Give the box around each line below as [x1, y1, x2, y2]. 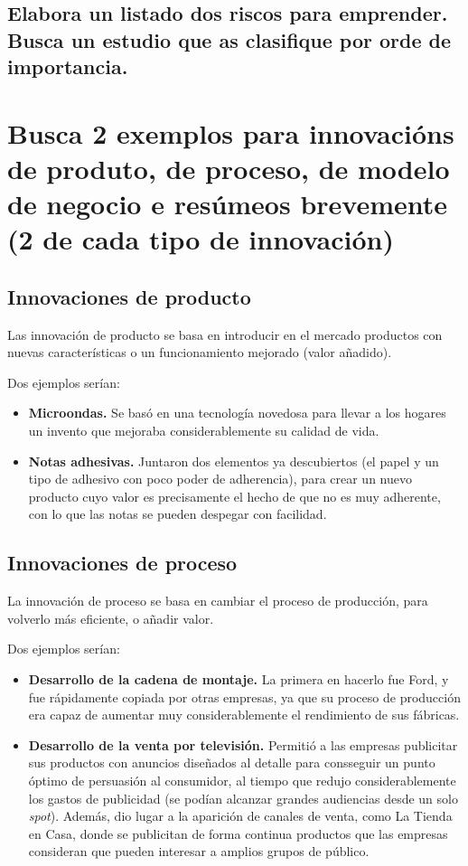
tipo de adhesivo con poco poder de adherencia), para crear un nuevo [28, 469, 412, 488]
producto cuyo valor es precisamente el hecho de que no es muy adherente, [28, 486, 441, 505]
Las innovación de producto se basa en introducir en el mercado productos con [7, 325, 443, 344]
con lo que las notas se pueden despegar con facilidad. [28, 504, 327, 523]
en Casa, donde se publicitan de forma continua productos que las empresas [28, 824, 448, 842]
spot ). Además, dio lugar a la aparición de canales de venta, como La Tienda [28, 806, 453, 825]
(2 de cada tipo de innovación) [7, 221, 394, 258]
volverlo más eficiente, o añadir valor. [7, 608, 214, 627]
